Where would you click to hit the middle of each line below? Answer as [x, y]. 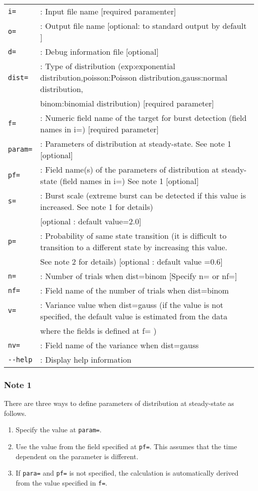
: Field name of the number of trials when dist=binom [135, 290]
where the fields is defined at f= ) [98, 331]
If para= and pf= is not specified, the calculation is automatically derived [127, 473]
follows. [15, 413]
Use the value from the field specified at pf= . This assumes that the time [126, 446]
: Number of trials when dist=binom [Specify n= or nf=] [139, 276]
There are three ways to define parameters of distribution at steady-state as [119, 403]
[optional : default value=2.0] [91, 221]
